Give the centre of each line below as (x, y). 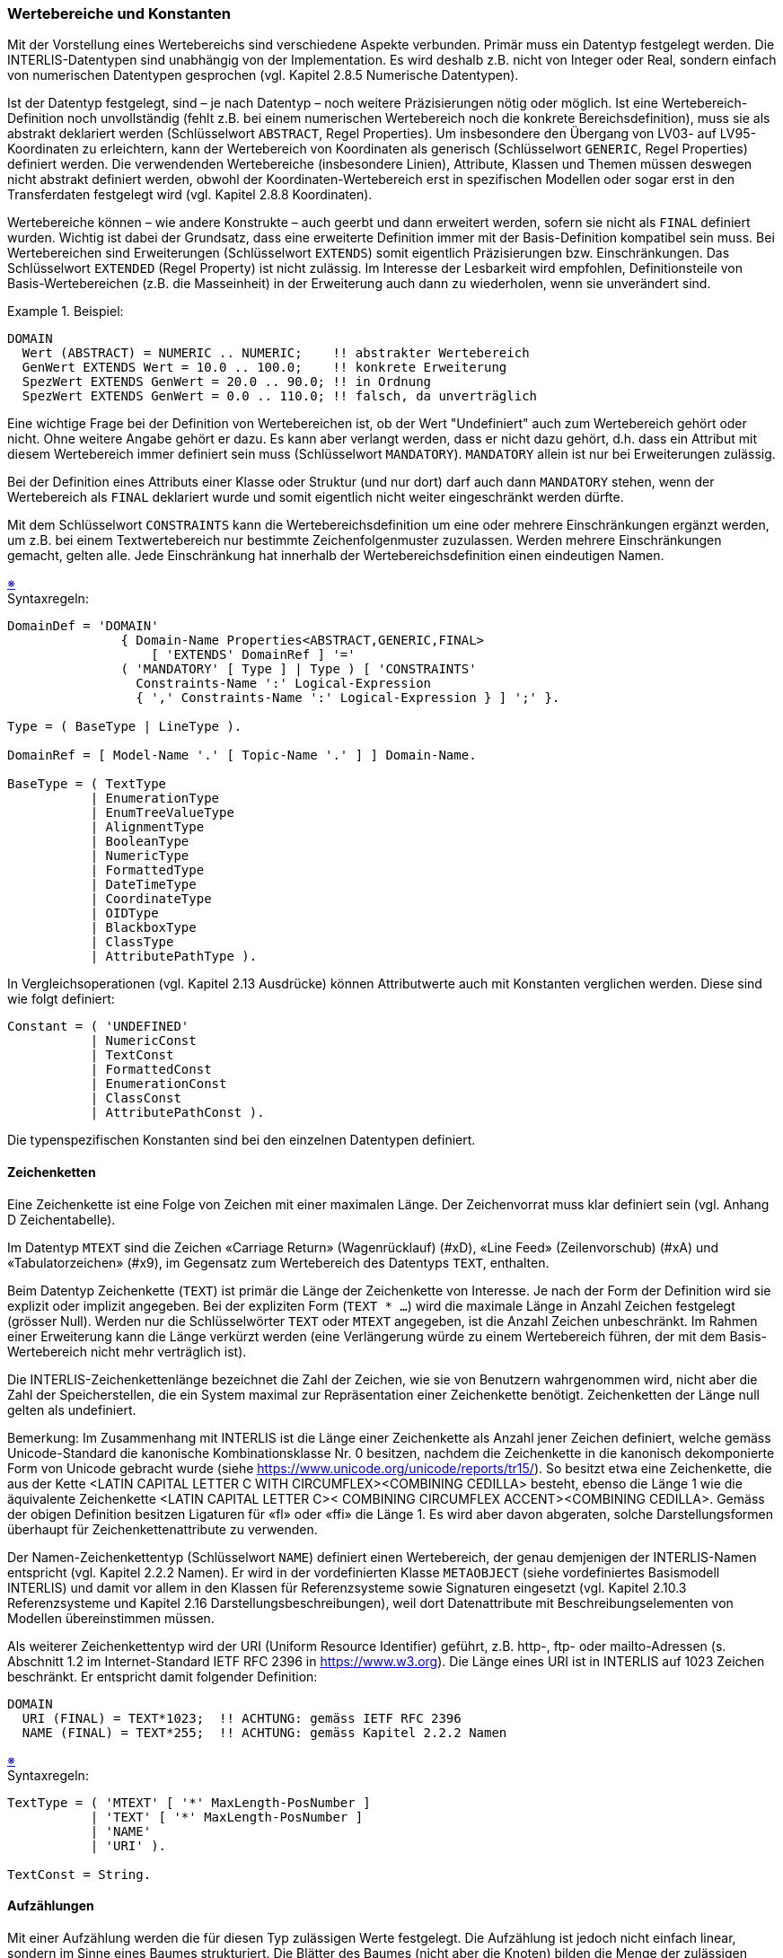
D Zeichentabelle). (62, 1219)
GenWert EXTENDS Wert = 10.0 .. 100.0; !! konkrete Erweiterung (264, 368)
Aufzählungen (51, 1906)
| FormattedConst (151, 1070)
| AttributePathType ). (174, 957)
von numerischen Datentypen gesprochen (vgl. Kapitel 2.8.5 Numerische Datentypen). (263, 75)
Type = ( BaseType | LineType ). (125, 727)
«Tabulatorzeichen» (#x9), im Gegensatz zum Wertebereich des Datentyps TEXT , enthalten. (278, 1262)
